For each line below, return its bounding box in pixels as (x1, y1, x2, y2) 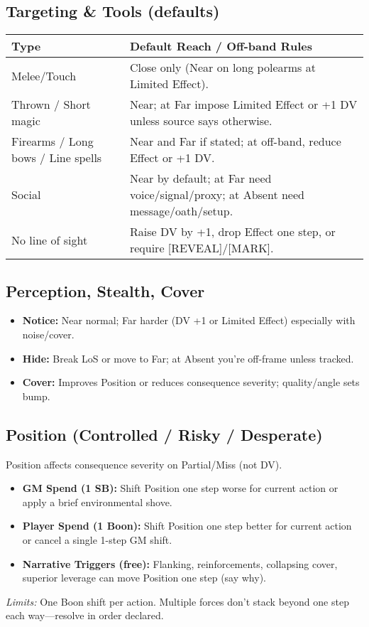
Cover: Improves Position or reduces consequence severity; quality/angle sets (22, 375, 360, 390)
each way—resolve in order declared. (6, 608, 164, 623)
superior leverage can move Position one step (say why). (22, 570, 266, 585)
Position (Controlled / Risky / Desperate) (6, 423, 323, 445)
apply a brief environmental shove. (22, 494, 172, 509)
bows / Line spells (11, 149, 102, 166)
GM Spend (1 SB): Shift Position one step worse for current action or (22, 481, 338, 495)
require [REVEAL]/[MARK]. (129, 240, 274, 257)
